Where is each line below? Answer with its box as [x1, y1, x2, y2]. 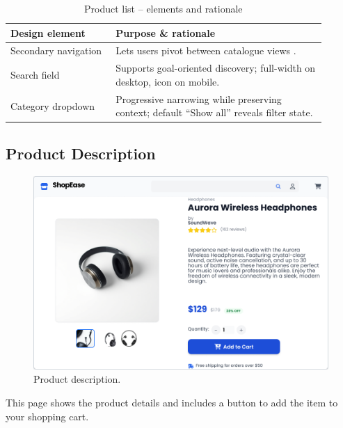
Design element [10, 25, 86, 40]
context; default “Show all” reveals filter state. [115, 105, 313, 120]
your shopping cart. [6, 409, 89, 423]
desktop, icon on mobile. [115, 74, 220, 88]
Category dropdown [10, 98, 95, 113]
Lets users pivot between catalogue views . [115, 43, 296, 58]
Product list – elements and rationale [84, 1, 243, 15]
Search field [10, 68, 60, 82]
